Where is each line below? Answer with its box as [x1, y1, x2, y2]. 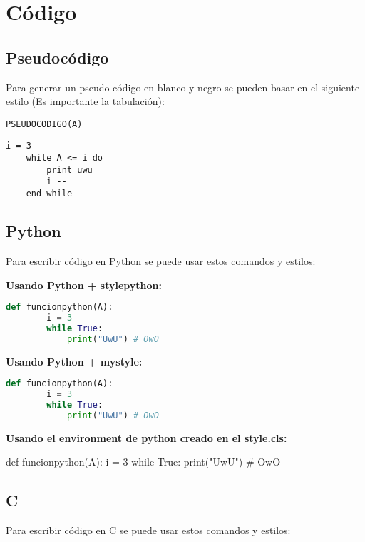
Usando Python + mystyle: [6, 353, 143, 368]
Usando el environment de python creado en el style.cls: [6, 430, 287, 445]
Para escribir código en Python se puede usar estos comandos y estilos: [6, 253, 316, 268]
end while [26, 189, 73, 199]
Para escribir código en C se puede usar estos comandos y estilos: [6, 523, 291, 538]
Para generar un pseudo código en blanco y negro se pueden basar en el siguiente [6, 79, 360, 94]
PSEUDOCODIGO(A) [6, 119, 83, 129]
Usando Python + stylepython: [6, 277, 162, 292]
